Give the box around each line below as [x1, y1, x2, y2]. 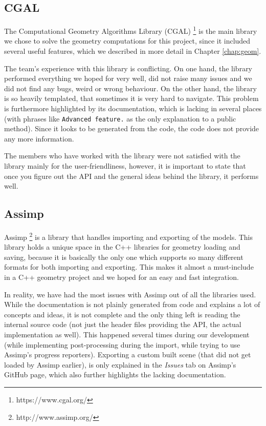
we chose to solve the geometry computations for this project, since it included [4, 35, 251, 46]
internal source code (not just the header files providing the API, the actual [4, 319, 241, 330]
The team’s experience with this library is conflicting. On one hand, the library [4, 63, 253, 73]
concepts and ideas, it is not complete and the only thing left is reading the [4, 309, 240, 319]
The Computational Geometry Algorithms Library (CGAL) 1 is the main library [4, 24, 257, 36]
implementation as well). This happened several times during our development [4, 329, 250, 340]
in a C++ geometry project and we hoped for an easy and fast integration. [4, 272, 239, 282]
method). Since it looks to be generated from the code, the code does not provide [4, 123, 259, 134]
